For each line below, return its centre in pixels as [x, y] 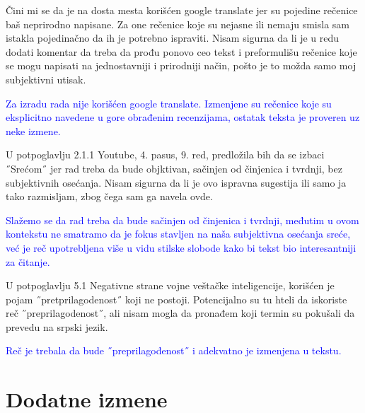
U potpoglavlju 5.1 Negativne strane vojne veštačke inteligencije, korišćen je [170, 285]
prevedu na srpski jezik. [57, 326]
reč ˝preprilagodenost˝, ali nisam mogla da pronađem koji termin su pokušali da [180, 313]
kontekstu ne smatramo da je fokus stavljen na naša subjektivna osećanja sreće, [178, 234]
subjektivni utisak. [46, 79]
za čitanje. [28, 261]
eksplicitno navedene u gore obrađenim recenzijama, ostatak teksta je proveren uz [183, 117]
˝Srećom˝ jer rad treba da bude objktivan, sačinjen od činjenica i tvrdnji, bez [174, 168]
